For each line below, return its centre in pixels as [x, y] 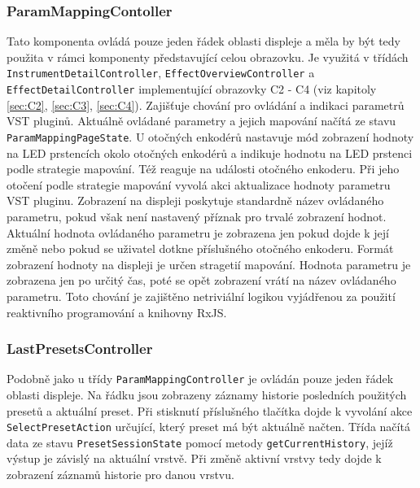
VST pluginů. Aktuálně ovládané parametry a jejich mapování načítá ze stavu [201, 121]
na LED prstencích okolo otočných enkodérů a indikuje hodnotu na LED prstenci [210, 152]
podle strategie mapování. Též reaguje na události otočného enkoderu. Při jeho [203, 169]
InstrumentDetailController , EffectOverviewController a [161, 73]
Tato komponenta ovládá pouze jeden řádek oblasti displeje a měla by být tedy [203, 41]
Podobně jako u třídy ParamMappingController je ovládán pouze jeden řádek [200, 379]
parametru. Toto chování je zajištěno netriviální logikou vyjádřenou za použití [201, 296]
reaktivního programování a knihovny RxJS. [117, 312]
